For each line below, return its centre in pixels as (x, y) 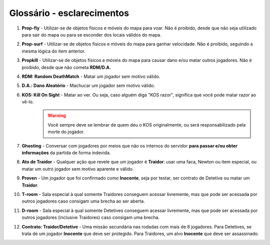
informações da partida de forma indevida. (66, 153)
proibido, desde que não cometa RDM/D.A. (66, 67)
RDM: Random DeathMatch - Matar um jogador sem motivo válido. (91, 76)
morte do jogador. (66, 132)
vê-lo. (28, 102)
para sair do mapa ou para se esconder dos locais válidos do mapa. (92, 34)
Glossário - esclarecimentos (69, 13)
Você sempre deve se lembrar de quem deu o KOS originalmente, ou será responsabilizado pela (147, 124)
